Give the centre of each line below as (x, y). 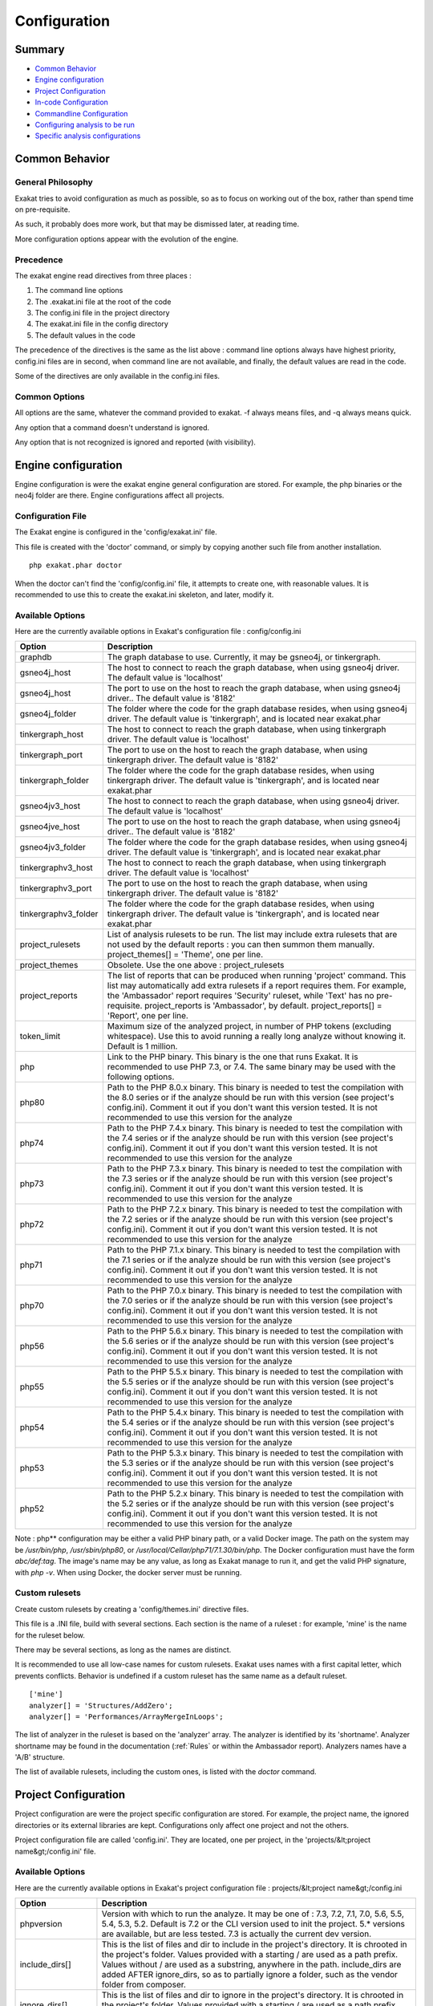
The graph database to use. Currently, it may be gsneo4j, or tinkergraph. (244, 657)
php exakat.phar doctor (76, 565)
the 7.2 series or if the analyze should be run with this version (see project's (250, 1220)
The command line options (79, 290)
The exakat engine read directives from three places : (103, 275)
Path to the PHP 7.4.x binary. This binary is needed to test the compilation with (255, 1128)
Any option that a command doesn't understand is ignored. (112, 427)
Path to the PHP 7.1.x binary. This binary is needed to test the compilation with (254, 1250)
